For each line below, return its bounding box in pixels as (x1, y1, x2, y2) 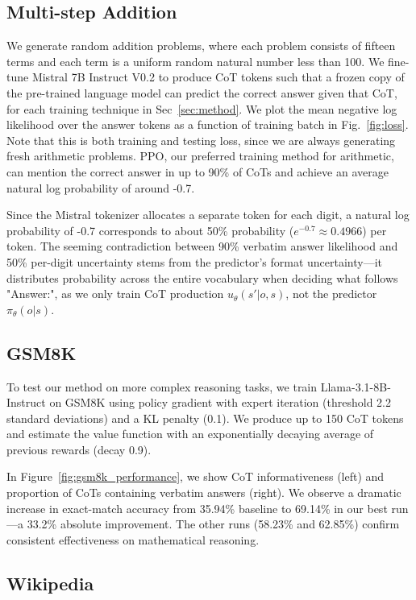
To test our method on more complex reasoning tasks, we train (6, 378, 318, 395)
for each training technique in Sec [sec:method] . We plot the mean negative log (6, 100, 397, 117)
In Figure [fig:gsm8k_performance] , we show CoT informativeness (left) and (6, 468, 385, 485)
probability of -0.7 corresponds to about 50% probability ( (6, 221, 294, 238)
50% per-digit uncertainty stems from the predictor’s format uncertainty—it (6, 253, 383, 270)
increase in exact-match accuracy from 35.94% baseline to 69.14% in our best (6, 499, 388, 516)
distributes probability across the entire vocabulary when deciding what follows (6, 269, 398, 286)
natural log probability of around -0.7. (6, 179, 195, 196)
